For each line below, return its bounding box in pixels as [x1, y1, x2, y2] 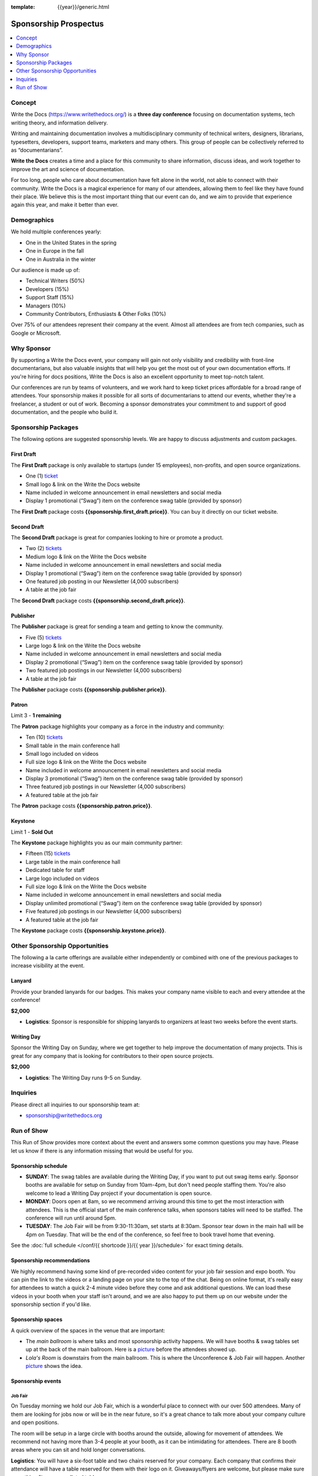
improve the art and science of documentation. [11, 165, 125, 172]
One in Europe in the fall [25, 247, 84, 254]
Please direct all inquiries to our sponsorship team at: [11, 1101, 140, 1108]
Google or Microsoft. [11, 329, 61, 337]
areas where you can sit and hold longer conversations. [11, 1446, 146, 1454]
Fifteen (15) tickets [25, 850, 71, 857]
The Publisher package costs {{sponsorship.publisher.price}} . [11, 685, 167, 693]
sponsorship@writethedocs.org [25, 1112, 102, 1119]
